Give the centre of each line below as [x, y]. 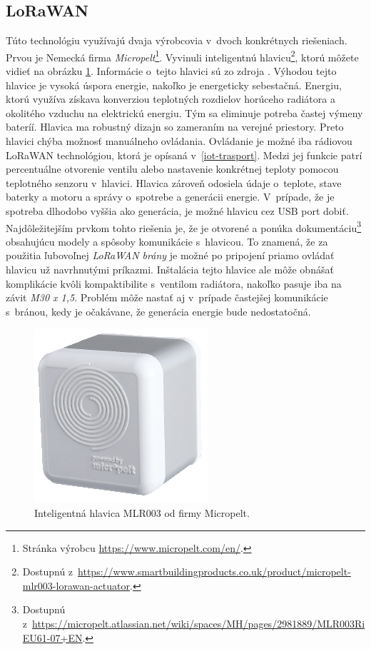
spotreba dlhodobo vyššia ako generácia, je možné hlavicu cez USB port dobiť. [177, 210]
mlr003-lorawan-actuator [76, 585]
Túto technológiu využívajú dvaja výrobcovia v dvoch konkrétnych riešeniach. [177, 40]
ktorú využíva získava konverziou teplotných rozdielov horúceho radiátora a [171, 99]
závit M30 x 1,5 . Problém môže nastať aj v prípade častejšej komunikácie [167, 297]
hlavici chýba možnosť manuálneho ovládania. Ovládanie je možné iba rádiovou [179, 141]
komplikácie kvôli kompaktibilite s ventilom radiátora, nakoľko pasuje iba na [174, 283]
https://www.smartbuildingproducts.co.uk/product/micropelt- [214, 572]
